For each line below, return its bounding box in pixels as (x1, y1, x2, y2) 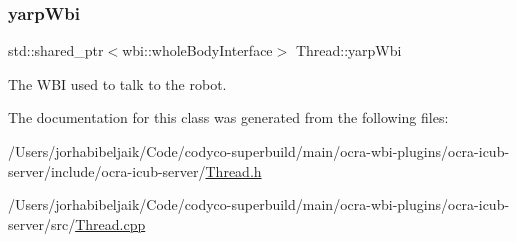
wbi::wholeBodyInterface (122, 40, 273, 61)
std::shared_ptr (8, 40, 104, 61)
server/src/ (8, 213, 76, 234)
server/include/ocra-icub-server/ (8, 160, 206, 181)
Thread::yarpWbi (295, 40, 402, 61)
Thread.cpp (75, 213, 146, 234)
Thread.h (205, 160, 262, 181)
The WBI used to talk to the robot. (8, 73, 227, 94)
